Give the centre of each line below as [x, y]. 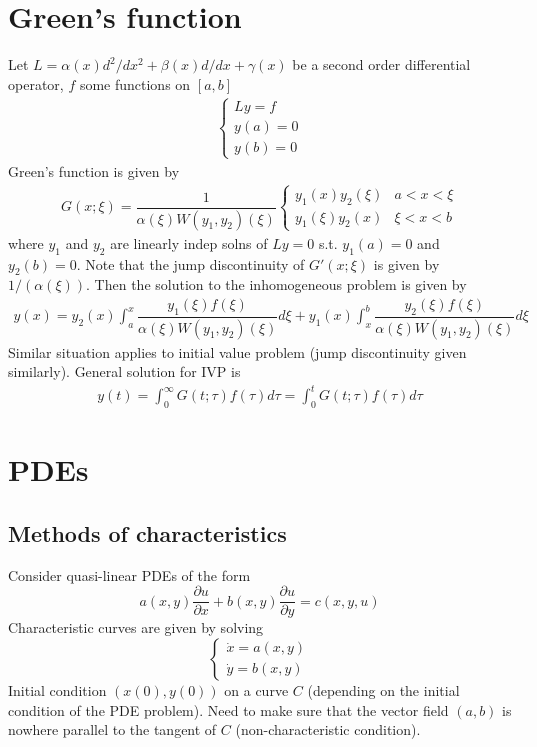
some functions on [135, 83]
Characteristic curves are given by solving [136, 627]
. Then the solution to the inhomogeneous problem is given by [276, 284]
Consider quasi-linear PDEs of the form [129, 574]
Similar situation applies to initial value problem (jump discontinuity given [237, 351]
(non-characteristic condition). [328, 729]
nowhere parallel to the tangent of [112, 729]
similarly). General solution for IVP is [124, 371]
